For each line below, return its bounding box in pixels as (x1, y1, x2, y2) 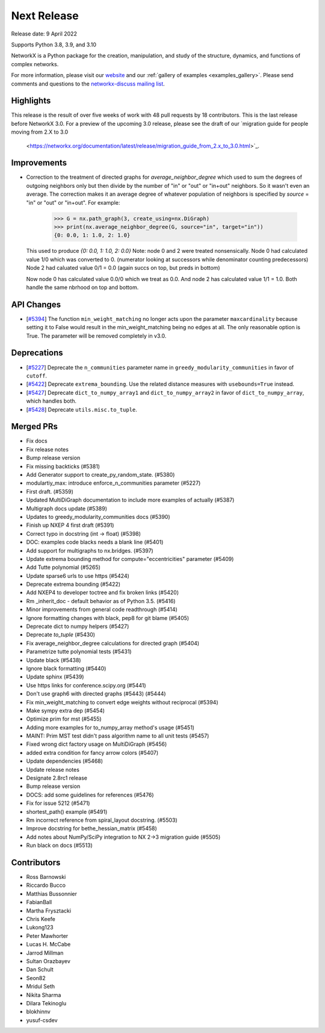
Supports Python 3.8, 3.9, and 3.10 (11, 41, 96, 48)
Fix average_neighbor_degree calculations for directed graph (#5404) (26, 639, 200, 647)
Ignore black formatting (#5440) (26, 665, 107, 672)
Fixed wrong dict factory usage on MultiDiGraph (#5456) (26, 740, 167, 748)
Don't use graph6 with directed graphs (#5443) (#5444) (26, 690, 166, 698)
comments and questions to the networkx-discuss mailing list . (11, 80, 165, 87)
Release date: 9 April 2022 (11, 30, 78, 37)
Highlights (11, 96, 51, 106)
